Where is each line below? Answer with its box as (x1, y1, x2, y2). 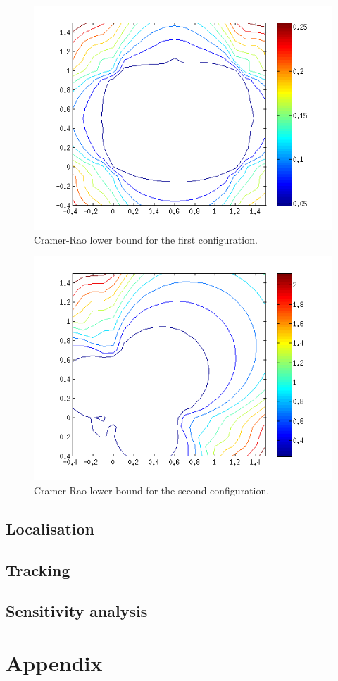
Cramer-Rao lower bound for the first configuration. (34, 232, 258, 246)
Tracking (6, 558, 70, 580)
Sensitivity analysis (6, 600, 148, 622)
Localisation (6, 517, 94, 539)
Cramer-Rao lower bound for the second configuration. (34, 482, 270, 497)
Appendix (6, 648, 103, 677)
